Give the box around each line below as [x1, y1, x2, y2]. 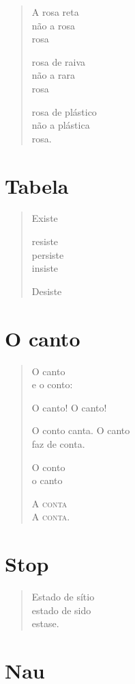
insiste [31, 261, 59, 275]
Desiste [31, 283, 62, 298]
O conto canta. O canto [31, 423, 130, 438]
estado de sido [31, 603, 91, 617]
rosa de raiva [31, 54, 86, 68]
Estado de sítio [31, 590, 95, 604]
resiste [31, 234, 59, 249]
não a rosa [31, 18, 75, 32]
